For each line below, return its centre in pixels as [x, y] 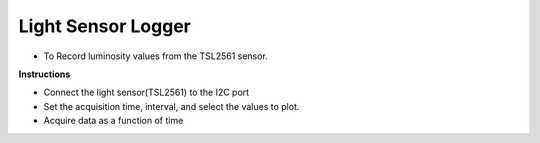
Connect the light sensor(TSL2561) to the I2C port [146, 92]
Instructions [44, 74]
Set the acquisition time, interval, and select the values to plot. [171, 106]
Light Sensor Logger [105, 26]
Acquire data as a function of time [113, 121]
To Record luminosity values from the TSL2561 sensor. [156, 56]
